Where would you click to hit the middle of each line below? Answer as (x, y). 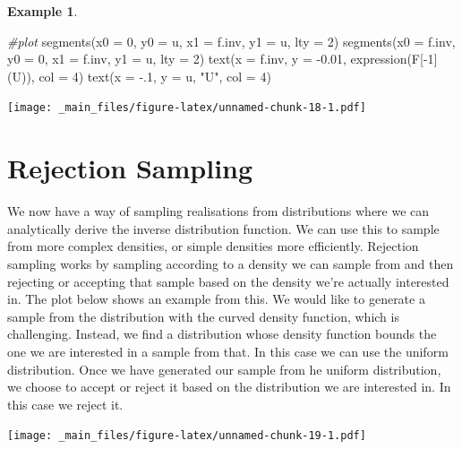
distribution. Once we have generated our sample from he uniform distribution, (224, 369)
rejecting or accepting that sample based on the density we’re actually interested (228, 281)
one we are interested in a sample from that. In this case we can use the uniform (228, 351)
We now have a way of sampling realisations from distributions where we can (218, 211)
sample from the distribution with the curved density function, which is (203, 316)
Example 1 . (43, 11)
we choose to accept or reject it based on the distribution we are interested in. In (229, 387)
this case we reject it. (65, 404)
